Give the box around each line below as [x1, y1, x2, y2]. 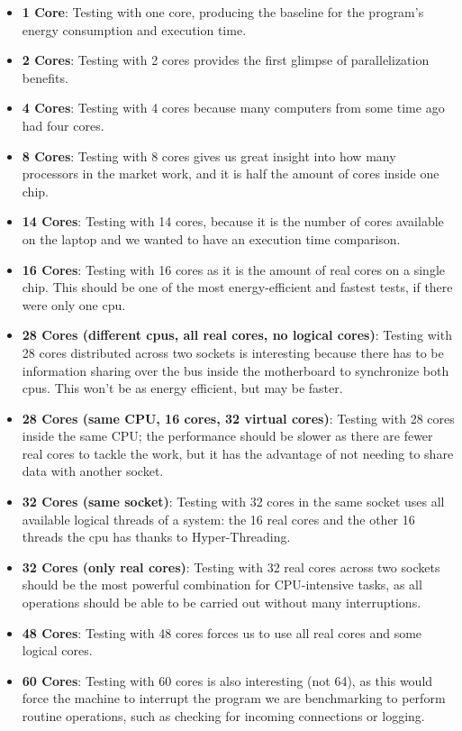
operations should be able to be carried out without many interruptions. [22, 593, 421, 612]
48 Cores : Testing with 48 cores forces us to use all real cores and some [22, 623, 422, 642]
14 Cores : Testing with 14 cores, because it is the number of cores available [22, 212, 444, 231]
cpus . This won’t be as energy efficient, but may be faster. [22, 379, 343, 397]
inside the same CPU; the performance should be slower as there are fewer [22, 426, 433, 445]
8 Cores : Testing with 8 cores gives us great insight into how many [22, 146, 396, 165]
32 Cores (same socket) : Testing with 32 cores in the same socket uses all [22, 492, 445, 511]
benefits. [22, 68, 68, 87]
